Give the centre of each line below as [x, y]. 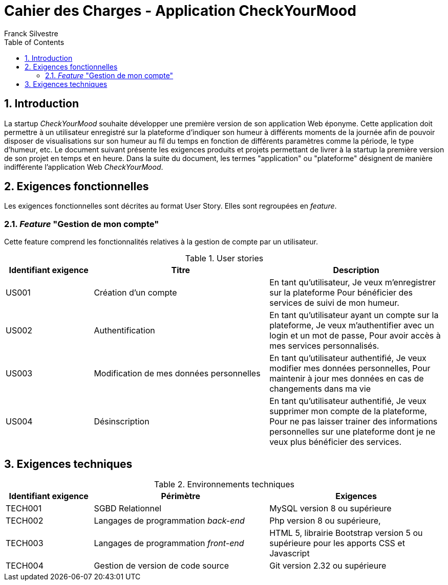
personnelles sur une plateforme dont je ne [353, 432]
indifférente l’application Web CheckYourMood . [84, 167]
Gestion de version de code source [161, 566]
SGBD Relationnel [128, 509]
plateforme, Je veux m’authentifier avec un [352, 325]
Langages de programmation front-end [169, 543]
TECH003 [25, 543]
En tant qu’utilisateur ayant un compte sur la [354, 315]
